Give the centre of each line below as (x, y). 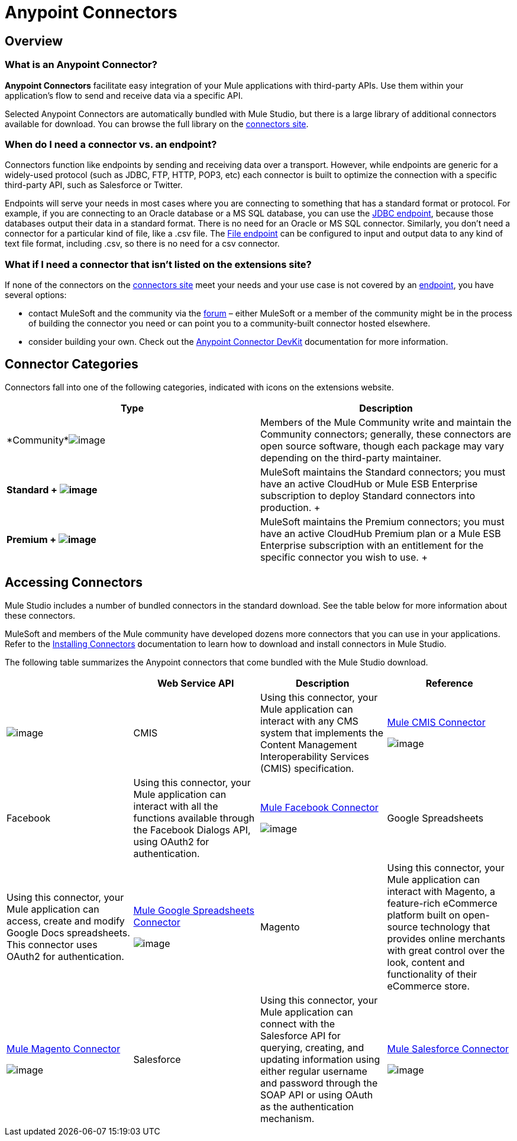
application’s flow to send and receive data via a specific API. (124, 95)
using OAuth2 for (171, 841)
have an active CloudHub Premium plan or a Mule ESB (381, 533)
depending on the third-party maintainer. (351, 458)
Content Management (309, 744)
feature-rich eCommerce (442, 903)
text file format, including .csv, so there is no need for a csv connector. (142, 244)
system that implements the (322, 733)
